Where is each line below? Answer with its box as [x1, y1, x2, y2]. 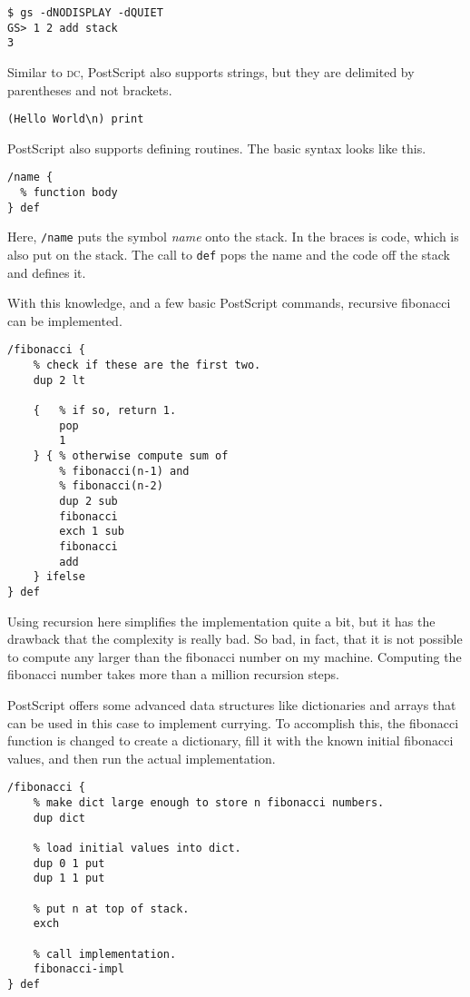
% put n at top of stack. [33, 902, 190, 915]
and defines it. [7, 262, 86, 281]
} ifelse [33, 570, 85, 584]
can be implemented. [7, 311, 122, 330]
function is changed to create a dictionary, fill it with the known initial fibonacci [7, 731, 454, 750]
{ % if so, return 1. [33, 404, 177, 418]
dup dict [33, 811, 85, 824]
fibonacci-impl [33, 962, 124, 976]
